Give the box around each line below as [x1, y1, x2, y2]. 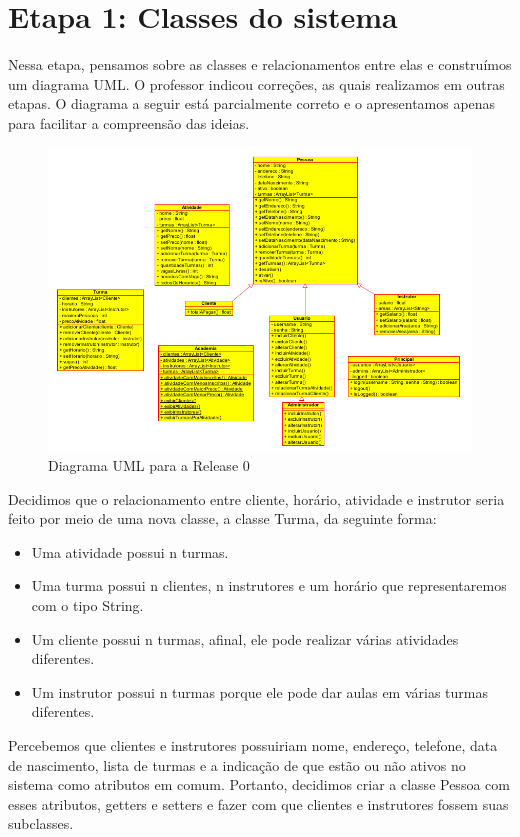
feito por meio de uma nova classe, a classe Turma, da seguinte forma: [8, 508, 437, 529]
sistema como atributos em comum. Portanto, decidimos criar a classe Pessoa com [8, 774, 510, 795]
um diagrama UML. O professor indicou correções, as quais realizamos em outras [8, 73, 505, 94]
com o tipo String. [31, 595, 144, 616]
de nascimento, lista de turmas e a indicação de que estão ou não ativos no [8, 754, 466, 775]
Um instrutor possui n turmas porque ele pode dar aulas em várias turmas [31, 681, 488, 702]
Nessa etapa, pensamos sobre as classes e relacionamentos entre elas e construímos [8, 54, 512, 75]
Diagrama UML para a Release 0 [48, 455, 250, 476]
